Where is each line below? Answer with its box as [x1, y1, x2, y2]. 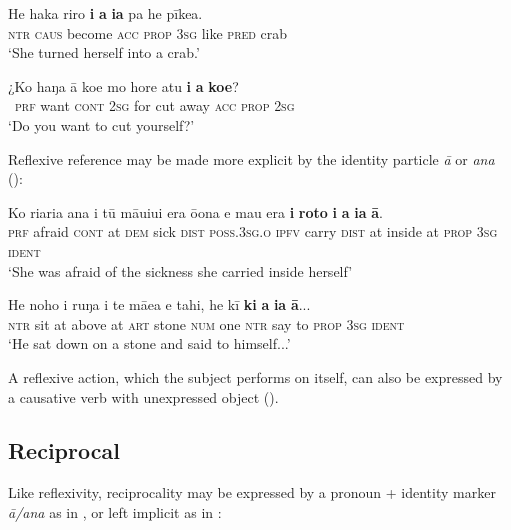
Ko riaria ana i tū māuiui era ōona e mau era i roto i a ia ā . [8, 201, 383, 222]
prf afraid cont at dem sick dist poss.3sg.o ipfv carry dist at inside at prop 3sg [8, 221, 498, 242]
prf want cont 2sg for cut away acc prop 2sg [15, 95, 295, 116]
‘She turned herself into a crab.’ [8, 42, 200, 63]
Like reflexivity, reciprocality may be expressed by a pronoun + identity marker [8, 482, 496, 503]
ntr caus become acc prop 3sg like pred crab [8, 22, 288, 43]
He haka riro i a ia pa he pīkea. [8, 3, 203, 23]
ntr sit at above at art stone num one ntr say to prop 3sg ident [8, 313, 405, 334]
